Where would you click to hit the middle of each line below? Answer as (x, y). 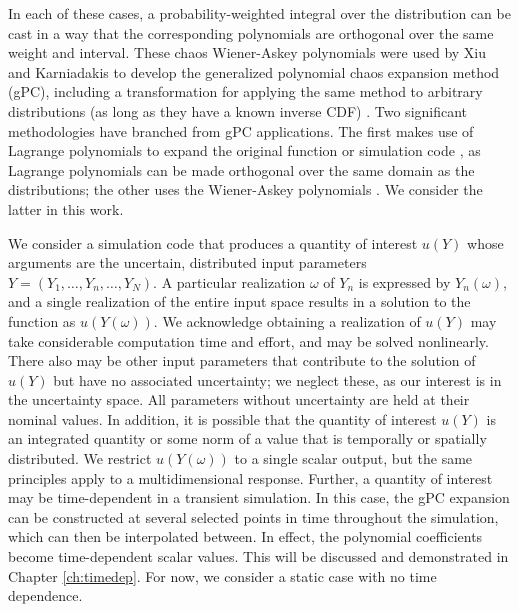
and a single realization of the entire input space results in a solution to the (239, 301)
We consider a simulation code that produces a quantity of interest (213, 242)
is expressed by (404, 281)
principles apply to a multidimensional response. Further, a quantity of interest (250, 477)
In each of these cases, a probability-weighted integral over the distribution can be (259, 13)
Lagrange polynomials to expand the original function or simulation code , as (244, 150)
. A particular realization (229, 281)
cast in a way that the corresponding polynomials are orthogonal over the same (251, 32)
